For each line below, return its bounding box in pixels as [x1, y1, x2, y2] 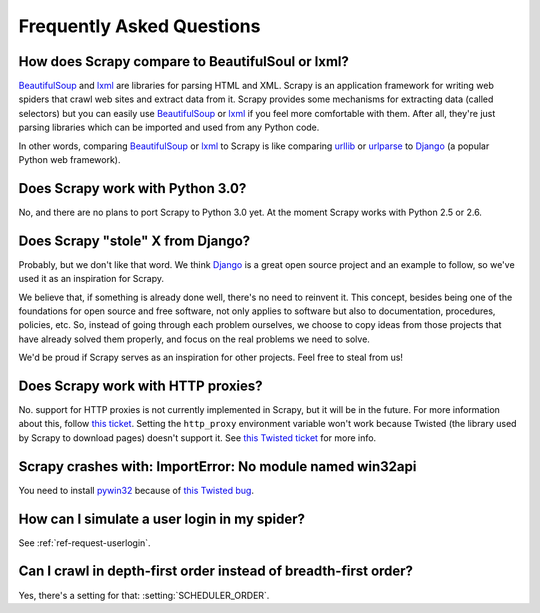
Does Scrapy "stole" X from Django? [18, 232, 251, 249]
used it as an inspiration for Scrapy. [18, 273, 165, 285]
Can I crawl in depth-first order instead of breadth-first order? [18, 563, 414, 580]
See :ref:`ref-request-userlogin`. [18, 536, 151, 549]
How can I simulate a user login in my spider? [18, 510, 305, 527]
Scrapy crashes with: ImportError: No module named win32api [18, 458, 417, 475]
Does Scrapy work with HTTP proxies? [18, 377, 264, 394]
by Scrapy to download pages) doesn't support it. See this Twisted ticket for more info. [18, 431, 377, 444]
